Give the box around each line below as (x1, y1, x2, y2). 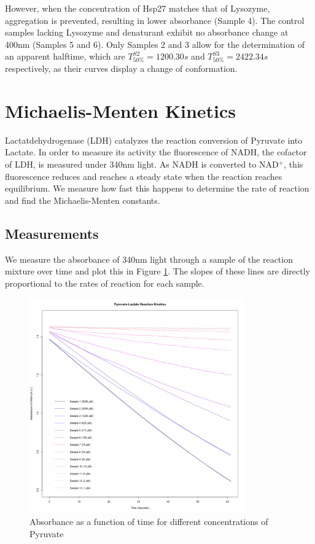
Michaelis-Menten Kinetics (5, 98, 236, 123)
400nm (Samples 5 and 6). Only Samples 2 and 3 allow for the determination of (5, 37, 305, 50)
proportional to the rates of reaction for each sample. (5, 276, 204, 289)
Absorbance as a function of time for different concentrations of (29, 515, 268, 527)
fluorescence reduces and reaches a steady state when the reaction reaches (5, 169, 282, 182)
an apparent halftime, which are (5, 50, 125, 63)
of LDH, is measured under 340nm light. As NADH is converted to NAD (5, 158, 279, 171)
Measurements (5, 223, 99, 243)
